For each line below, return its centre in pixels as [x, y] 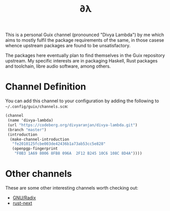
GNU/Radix [24, 198]
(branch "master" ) [27, 130]
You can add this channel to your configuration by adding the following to [82, 101]
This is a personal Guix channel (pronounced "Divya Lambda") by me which [85, 35]
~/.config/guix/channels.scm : [37, 106]
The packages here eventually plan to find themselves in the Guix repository [85, 55]
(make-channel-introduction [40, 139]
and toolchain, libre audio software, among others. [58, 66]
